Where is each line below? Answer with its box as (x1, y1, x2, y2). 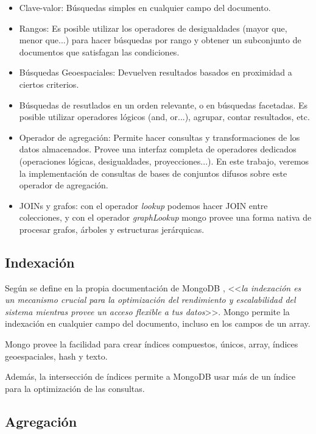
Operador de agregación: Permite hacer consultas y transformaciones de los (19, 130, 300, 143)
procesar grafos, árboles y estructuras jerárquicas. (19, 222, 205, 235)
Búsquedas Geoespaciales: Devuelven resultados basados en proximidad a (19, 66, 292, 79)
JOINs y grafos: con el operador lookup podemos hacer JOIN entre (19, 199, 268, 212)
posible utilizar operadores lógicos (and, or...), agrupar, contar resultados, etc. (19, 110, 310, 123)
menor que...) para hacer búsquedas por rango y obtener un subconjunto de (19, 34, 301, 46)
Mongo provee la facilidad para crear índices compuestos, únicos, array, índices (5, 338, 298, 350)
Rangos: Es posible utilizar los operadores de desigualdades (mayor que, (19, 21, 287, 34)
